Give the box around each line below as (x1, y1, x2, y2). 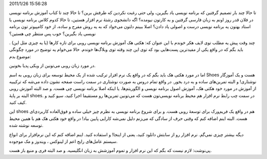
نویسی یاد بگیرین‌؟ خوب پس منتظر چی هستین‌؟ (9, 30, 96, 37)
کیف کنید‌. (9, 100, 27, 106)
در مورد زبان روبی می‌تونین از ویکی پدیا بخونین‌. (9, 62, 96, 69)
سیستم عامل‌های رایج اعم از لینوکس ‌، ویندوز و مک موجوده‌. (9, 139, 118, 145)
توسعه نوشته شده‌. (9, 122, 44, 128)
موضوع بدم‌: (9, 53, 32, 59)
